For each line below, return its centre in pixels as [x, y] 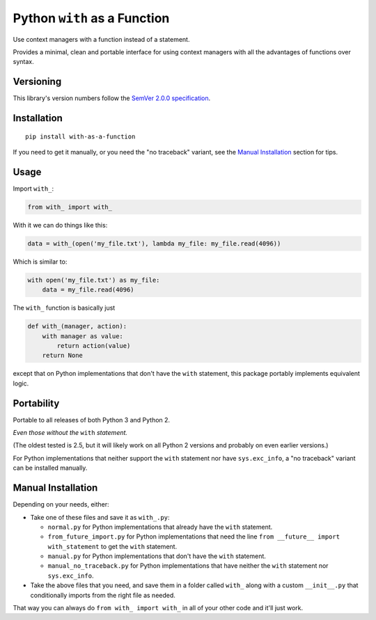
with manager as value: [83, 336]
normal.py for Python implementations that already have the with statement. [160, 527]
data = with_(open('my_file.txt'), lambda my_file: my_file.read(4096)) [154, 243]
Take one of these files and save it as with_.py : [100, 517]
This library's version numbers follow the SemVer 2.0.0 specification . [112, 98]
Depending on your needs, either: [61, 504]
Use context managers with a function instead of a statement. [101, 39]
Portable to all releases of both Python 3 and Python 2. [92, 420]
